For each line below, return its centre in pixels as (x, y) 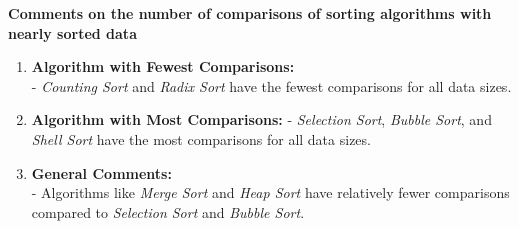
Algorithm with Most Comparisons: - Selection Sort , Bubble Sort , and (261, 119)
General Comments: (101, 172)
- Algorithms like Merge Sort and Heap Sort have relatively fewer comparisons (270, 192)
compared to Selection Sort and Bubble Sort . (168, 211)
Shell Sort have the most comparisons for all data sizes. (201, 138)
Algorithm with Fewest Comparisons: (163, 66)
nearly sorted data (72, 32)
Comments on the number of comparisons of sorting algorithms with (250, 13)
